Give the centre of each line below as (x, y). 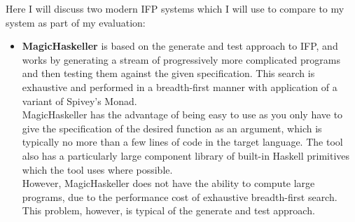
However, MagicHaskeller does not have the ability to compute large (168, 183)
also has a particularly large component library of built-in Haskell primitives (186, 155)
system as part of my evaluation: (76, 22)
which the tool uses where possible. (97, 169)
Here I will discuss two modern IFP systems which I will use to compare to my (175, 8)
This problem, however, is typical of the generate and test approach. (168, 210)
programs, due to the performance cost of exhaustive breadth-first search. (180, 196)
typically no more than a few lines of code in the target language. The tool (182, 142)
